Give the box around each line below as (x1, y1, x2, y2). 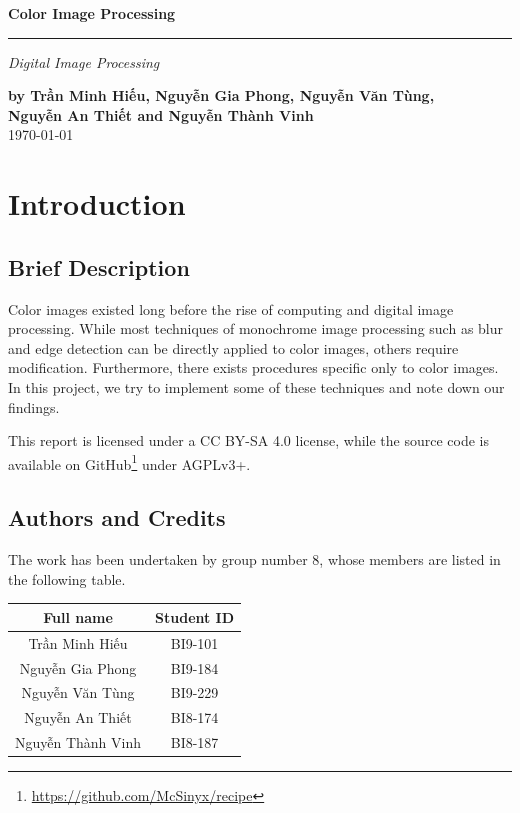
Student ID (155, 606, 235, 627)
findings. (8, 396, 60, 417)
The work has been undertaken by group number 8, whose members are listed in (8, 549, 501, 570)
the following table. (8, 568, 126, 589)
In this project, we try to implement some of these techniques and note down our (8, 376, 505, 397)
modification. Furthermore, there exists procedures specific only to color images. (8, 357, 499, 378)
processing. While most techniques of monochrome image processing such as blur (8, 318, 504, 339)
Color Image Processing (8, 3, 176, 23)
